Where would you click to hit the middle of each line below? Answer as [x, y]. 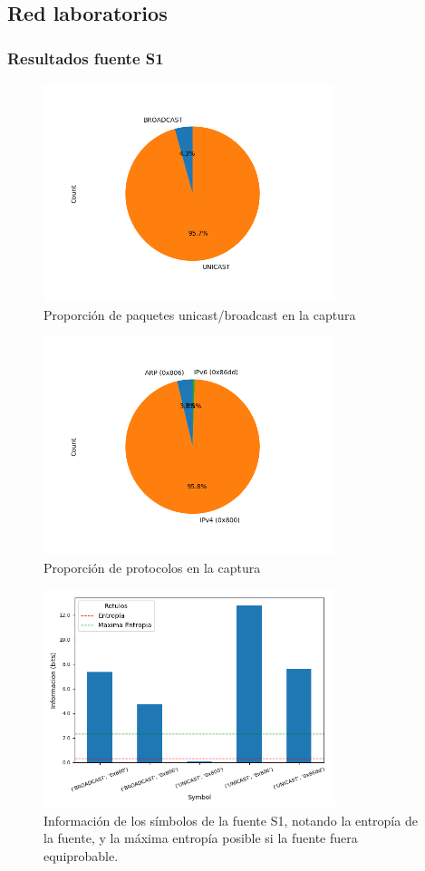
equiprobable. [81, 855]
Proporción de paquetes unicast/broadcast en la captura [200, 314]
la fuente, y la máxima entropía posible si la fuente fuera [201, 838]
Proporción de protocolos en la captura [152, 567]
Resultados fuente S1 [86, 58]
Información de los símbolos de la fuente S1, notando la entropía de [231, 820]
